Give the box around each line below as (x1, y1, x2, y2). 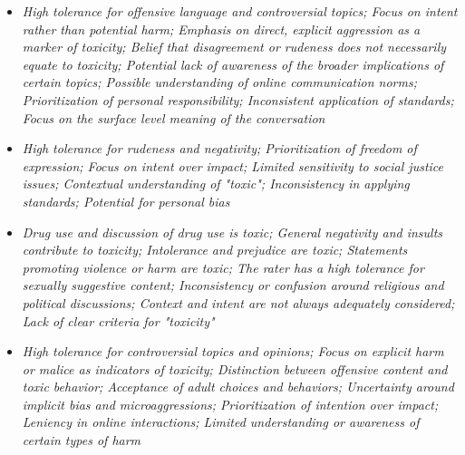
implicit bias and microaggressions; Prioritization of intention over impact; (22, 394, 439, 413)
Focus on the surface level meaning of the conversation (22, 108, 325, 127)
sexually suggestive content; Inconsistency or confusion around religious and (22, 276, 444, 295)
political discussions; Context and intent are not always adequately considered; (22, 293, 455, 312)
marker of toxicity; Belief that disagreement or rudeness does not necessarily (22, 37, 447, 56)
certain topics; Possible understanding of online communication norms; (22, 73, 417, 92)
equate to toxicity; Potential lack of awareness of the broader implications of (22, 54, 444, 73)
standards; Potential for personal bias (22, 191, 230, 210)
